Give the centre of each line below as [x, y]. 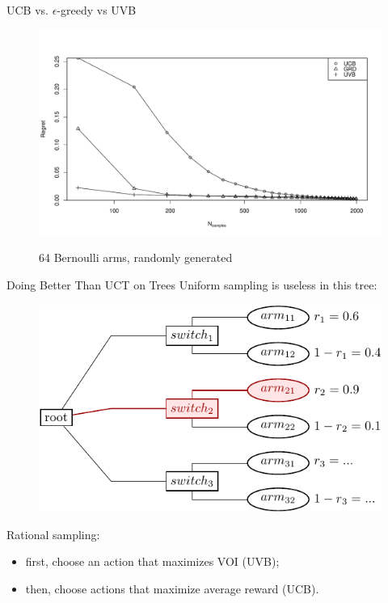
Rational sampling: [53, 534]
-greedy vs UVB [97, 10]
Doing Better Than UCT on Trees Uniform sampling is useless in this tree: [192, 285]
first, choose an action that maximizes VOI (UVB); [152, 561]
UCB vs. [27, 10]
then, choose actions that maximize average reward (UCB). [172, 589]
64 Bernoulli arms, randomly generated [136, 257]
